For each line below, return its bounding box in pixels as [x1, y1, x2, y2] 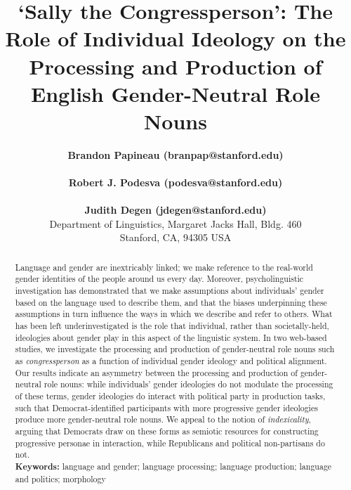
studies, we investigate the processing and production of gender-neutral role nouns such [15, 343, 335, 355]
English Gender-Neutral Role [31, 79, 320, 108]
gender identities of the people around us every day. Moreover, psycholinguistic [15, 273, 304, 285]
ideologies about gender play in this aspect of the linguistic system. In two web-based [15, 331, 327, 343]
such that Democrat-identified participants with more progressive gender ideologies [15, 401, 318, 413]
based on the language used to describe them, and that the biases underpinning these [15, 296, 327, 308]
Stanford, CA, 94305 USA [119, 230, 232, 245]
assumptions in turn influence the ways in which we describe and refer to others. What [15, 308, 333, 320]
